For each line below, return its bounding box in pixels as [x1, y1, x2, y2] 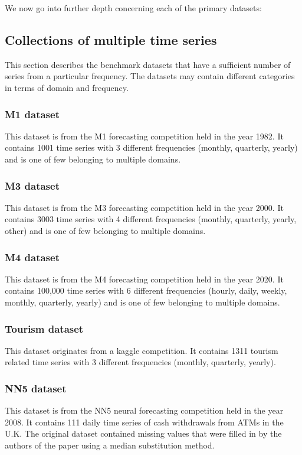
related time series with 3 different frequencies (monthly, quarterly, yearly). [5, 356, 276, 368]
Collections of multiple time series [5, 30, 217, 48]
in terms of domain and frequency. [5, 81, 129, 93]
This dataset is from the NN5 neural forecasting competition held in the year [5, 404, 284, 417]
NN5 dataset [5, 381, 67, 395]
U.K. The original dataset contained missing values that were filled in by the [5, 427, 282, 440]
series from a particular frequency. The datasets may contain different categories [5, 70, 295, 82]
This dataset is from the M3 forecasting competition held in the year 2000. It [5, 201, 284, 213]
